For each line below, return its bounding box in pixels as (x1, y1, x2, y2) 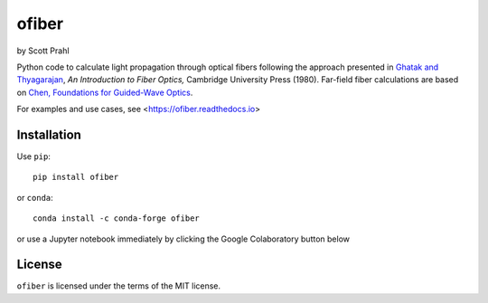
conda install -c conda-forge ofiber (33, 213, 201, 223)
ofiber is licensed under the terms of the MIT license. (16, 280, 221, 291)
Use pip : (16, 151, 52, 162)
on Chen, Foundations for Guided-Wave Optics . (16, 87, 193, 98)
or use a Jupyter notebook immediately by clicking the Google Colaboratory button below (16, 233, 350, 244)
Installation (16, 127, 81, 142)
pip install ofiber (33, 172, 119, 183)
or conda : (16, 192, 53, 203)
